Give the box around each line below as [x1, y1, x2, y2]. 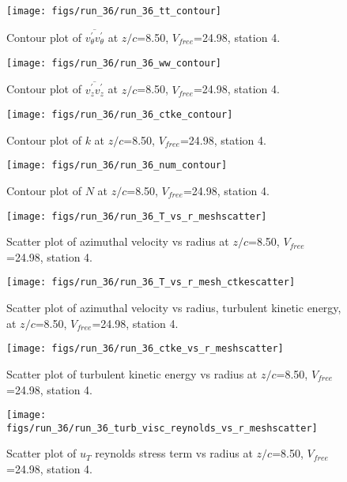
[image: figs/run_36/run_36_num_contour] [6, 160, 228, 171]
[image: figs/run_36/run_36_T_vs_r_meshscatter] [6, 210, 267, 222]
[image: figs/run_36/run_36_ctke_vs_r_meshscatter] [6, 343, 284, 355]
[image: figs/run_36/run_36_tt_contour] [6, 6, 222, 17]
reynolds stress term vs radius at [95, 445, 253, 461]
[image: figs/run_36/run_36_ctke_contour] [6, 109, 233, 121]
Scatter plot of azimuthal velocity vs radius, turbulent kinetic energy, [6, 299, 341, 316]
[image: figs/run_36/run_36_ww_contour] [6, 57, 222, 69]
